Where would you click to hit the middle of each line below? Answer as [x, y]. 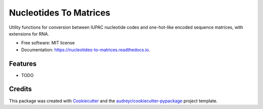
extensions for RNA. [29, 34]
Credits [20, 89]
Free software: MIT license [48, 43]
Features [23, 64]
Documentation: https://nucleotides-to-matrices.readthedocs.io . [86, 50]
